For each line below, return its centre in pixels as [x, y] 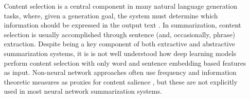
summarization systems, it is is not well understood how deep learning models [120, 53]
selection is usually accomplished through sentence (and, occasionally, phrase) [120, 34]
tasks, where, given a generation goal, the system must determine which [111, 15]
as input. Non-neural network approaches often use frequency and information [120, 72]
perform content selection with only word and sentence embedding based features [125, 63]
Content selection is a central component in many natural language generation [121, 6]
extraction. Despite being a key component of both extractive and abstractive [120, 44]
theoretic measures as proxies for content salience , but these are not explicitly [121, 81]
